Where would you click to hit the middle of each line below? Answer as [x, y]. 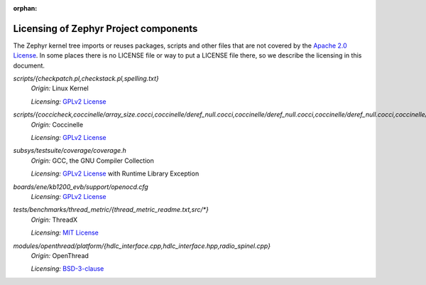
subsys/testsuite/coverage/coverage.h [70, 151]
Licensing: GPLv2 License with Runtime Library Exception [115, 173]
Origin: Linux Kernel [60, 88]
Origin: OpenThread [60, 255]
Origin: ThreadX [54, 220]
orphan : [25, 8]
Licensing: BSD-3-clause [67, 269]
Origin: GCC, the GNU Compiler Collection [92, 161]
